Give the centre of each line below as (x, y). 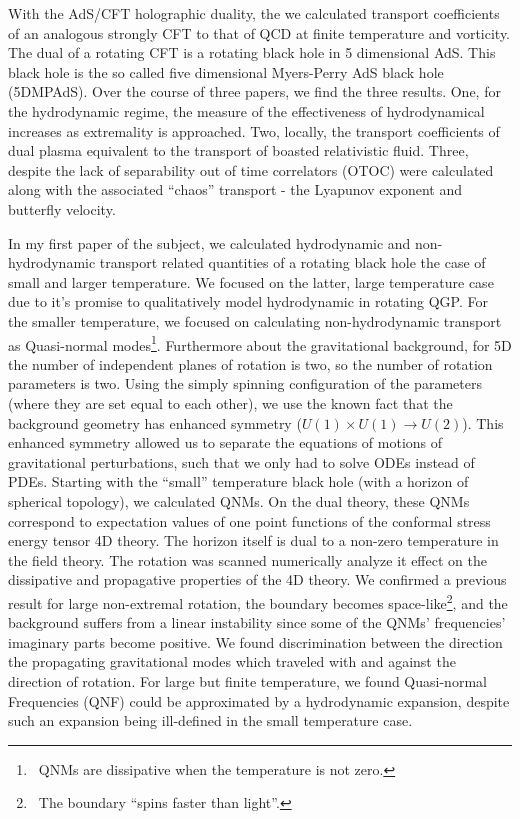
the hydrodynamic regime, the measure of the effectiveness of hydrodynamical (246, 110)
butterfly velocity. (62, 208)
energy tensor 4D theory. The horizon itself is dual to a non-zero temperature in (253, 540)
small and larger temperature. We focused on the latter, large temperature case (251, 281)
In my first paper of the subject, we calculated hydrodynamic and (209, 242)
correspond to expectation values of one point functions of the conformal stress (249, 520)
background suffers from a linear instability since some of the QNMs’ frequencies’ (257, 622)
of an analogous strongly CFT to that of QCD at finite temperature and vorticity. (259, 32)
